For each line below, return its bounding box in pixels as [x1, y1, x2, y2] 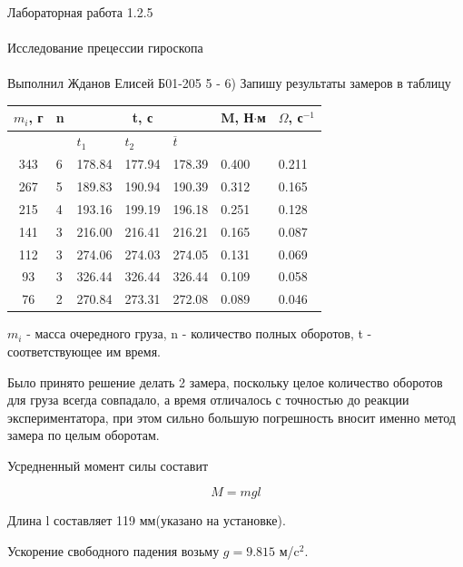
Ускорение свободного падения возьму [7, 542, 220, 561]
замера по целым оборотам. [7, 425, 160, 445]
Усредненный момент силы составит [7, 455, 209, 474]
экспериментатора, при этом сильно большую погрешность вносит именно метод [7, 407, 456, 426]
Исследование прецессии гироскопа [7, 38, 203, 57]
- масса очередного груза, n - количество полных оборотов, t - [26, 324, 372, 343]
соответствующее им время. [7, 341, 162, 360]
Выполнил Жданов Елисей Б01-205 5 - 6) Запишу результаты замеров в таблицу [7, 73, 451, 93]
